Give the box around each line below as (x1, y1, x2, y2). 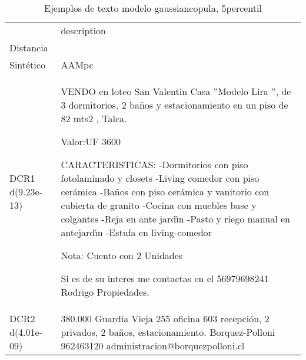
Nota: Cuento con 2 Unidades (61, 248, 183, 262)
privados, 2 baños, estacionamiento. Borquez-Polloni (61, 325, 275, 339)
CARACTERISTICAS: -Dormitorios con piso (61, 158, 248, 171)
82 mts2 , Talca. (61, 112, 127, 125)
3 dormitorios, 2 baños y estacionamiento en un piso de (61, 98, 288, 112)
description (61, 24, 106, 37)
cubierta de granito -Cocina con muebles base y (61, 198, 257, 212)
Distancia (9, 41, 48, 54)
